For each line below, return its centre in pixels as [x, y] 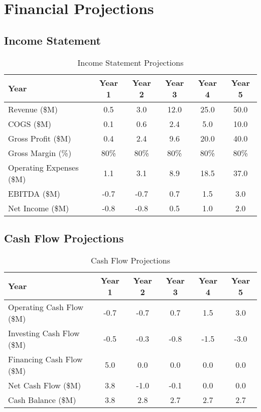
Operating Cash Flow [46, 307]
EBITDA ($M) [34, 193]
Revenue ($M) [33, 109]
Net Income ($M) [39, 208]
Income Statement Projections [130, 62]
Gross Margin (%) [40, 153]
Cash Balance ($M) [42, 399]
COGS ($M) [30, 123]
